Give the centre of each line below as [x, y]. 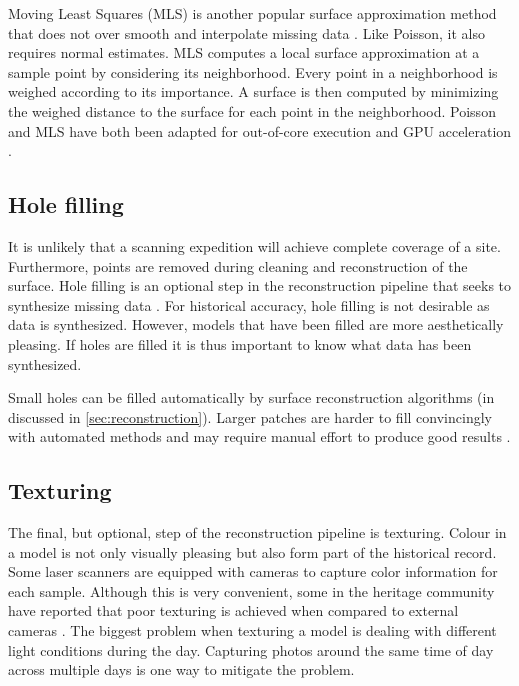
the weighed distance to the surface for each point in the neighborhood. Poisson [252, 110]
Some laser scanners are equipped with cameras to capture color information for [253, 571]
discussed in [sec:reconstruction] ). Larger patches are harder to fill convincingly [250, 416]
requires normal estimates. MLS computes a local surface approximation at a [244, 52]
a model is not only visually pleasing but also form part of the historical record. [252, 551]
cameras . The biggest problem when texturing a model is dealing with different [252, 630]
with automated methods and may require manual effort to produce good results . [259, 436]
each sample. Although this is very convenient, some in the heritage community [251, 590]
